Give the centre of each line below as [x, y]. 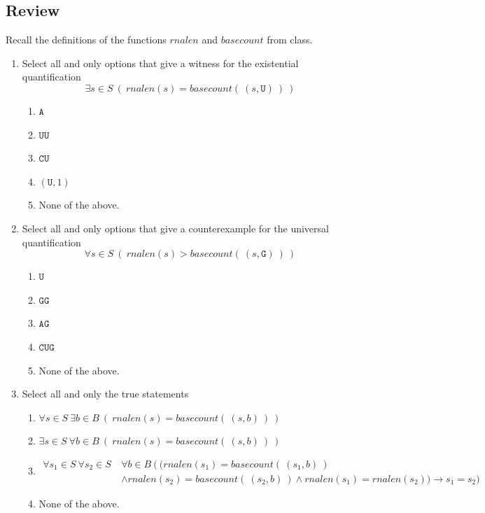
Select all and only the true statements [105, 394]
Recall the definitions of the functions [86, 40]
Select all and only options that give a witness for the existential [160, 63]
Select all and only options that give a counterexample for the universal [175, 228]
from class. [290, 40]
